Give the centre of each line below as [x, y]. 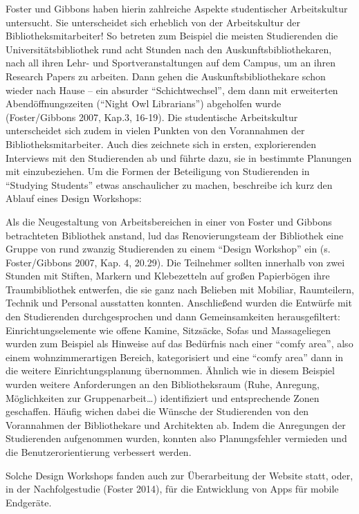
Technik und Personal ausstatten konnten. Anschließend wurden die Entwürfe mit [179, 303]
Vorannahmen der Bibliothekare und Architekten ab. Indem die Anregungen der [176, 424]
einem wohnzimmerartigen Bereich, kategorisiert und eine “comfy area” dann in [175, 357]
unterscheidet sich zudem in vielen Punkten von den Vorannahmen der [155, 130]
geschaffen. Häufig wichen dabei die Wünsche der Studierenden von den [157, 411]
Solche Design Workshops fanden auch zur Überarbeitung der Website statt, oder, [179, 475]
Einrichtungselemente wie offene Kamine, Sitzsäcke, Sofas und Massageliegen [168, 330]
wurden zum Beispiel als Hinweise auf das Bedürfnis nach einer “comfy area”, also [179, 343]
